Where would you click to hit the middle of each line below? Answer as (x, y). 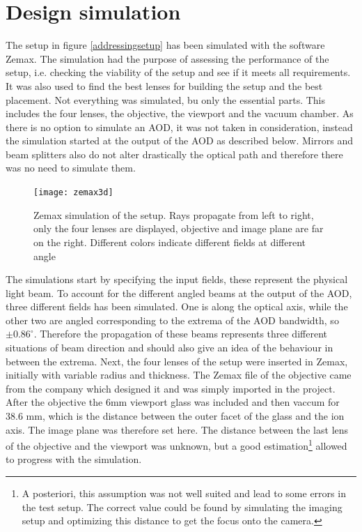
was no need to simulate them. (71, 168)
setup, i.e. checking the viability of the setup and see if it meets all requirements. (178, 72)
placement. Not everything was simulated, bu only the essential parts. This (166, 99)
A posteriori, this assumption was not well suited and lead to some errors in (184, 493)
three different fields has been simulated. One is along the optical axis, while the (177, 306)
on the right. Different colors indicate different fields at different (170, 242)
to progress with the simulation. (74, 459)
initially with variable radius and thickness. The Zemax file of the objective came (179, 375)
